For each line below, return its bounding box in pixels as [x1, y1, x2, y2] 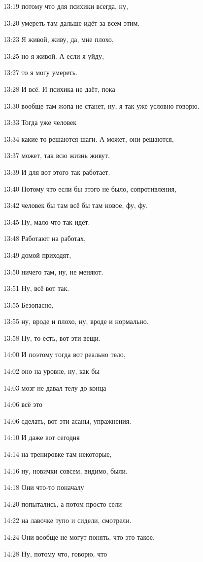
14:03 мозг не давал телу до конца [3, 382, 106, 393]
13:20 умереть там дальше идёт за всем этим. [3, 17, 140, 28]
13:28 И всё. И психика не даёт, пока [3, 83, 115, 94]
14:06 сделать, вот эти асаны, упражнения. [3, 415, 132, 426]
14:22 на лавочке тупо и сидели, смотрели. [3, 515, 132, 525]
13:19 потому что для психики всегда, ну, [3, 1, 128, 11]
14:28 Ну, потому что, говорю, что [3, 548, 107, 559]
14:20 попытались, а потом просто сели [3, 498, 122, 509]
